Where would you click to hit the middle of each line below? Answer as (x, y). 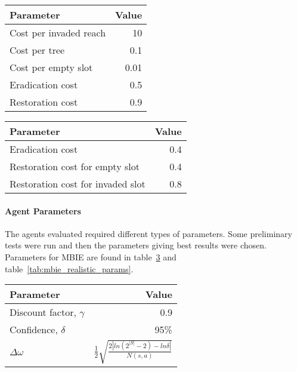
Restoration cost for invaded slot (78, 184)
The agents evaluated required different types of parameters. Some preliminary (148, 233)
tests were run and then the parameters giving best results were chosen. (136, 245)
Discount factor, (43, 312)
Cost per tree (37, 50)
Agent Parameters (43, 210)
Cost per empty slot (51, 67)
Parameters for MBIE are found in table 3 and (91, 256)
